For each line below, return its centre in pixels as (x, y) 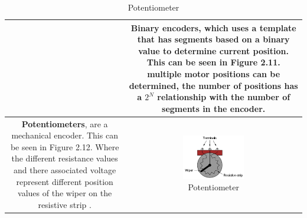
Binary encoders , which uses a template (213, 27)
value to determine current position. (214, 50)
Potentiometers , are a (65, 123)
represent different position (65, 181)
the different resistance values (65, 158)
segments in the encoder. (214, 108)
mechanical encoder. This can (65, 135)
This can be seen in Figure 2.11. (213, 62)
